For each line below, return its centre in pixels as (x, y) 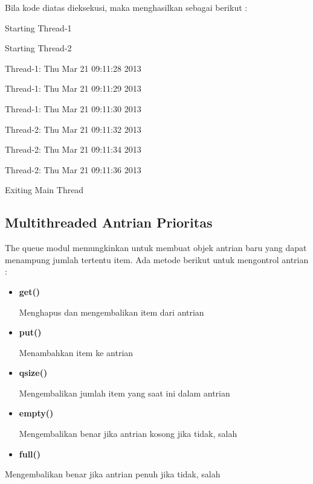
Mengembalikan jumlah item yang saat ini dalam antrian (124, 393)
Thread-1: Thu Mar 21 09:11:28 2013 (73, 68)
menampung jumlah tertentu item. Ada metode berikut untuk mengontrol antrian (157, 259)
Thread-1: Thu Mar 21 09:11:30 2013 (73, 108)
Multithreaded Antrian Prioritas (109, 222)
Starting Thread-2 (38, 48)
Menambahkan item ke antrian (76, 352)
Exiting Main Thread (44, 190)
